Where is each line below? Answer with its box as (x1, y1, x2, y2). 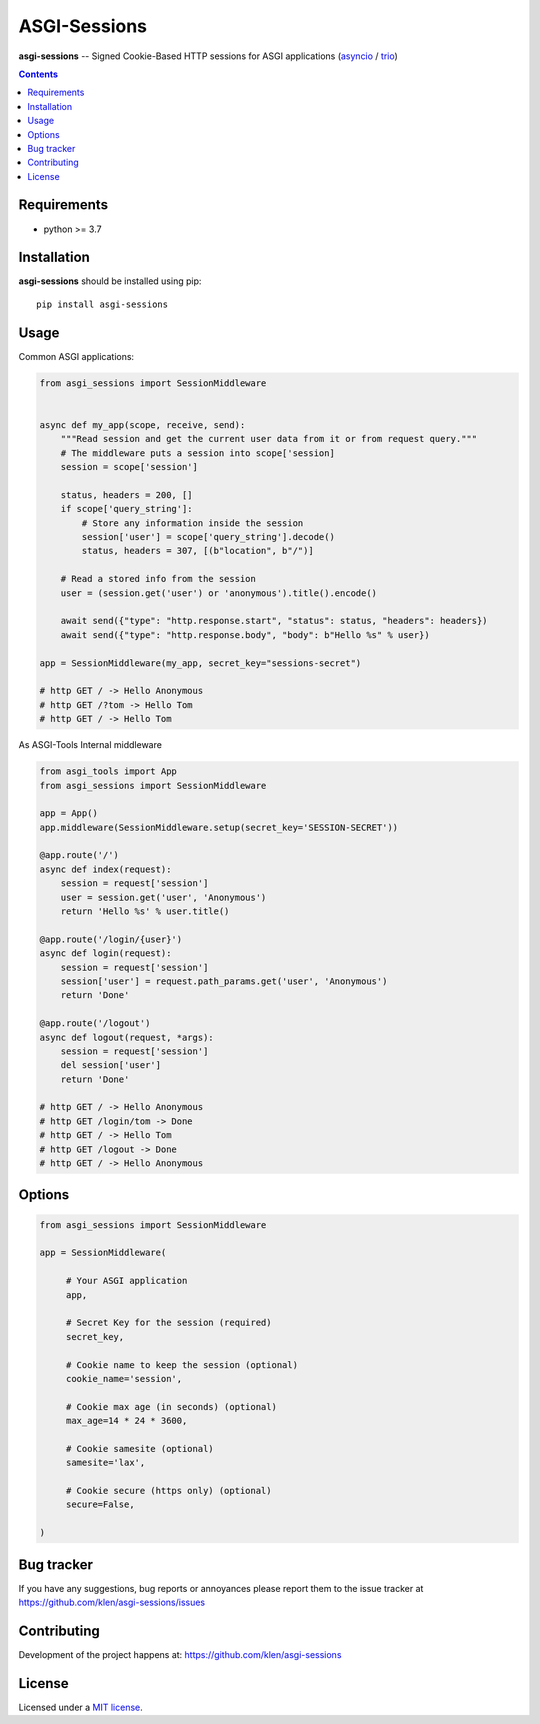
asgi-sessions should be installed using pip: (18, 275, 202, 287)
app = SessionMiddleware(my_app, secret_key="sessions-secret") (39, 657, 362, 669)
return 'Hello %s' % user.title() (60, 906, 230, 917)
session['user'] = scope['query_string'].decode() (81, 531, 335, 543)
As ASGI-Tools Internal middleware (18, 739, 162, 751)
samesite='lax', (65, 1457, 146, 1469)
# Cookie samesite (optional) (65, 1443, 214, 1454)
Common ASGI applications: (18, 350, 135, 362)
